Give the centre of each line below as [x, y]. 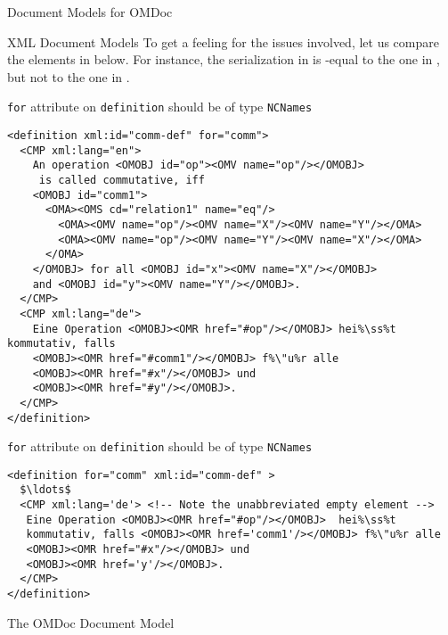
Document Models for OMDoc [90, 12]
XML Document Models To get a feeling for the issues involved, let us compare [223, 41]
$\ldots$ [45, 490]
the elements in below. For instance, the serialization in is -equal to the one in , [224, 59]
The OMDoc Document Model [91, 622]
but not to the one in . [69, 76]
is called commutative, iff [122, 180]
